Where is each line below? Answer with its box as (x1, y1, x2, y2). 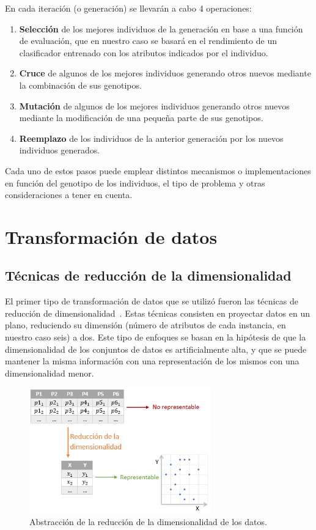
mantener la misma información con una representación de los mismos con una (5, 355, 299, 367)
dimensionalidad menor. (5, 366, 94, 379)
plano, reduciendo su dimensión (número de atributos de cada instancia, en (5, 318, 286, 331)
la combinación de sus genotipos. (19, 78, 142, 91)
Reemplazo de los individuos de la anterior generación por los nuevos (19, 131, 284, 144)
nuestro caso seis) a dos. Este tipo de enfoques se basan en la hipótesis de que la (5, 331, 306, 344)
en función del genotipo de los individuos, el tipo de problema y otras (5, 176, 265, 189)
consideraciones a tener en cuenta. (5, 188, 133, 201)
